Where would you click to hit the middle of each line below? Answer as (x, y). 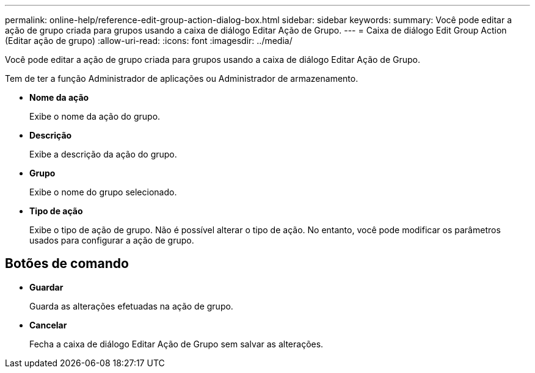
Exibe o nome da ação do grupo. (95, 116)
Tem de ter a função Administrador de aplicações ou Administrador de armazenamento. (182, 78)
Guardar (46, 287)
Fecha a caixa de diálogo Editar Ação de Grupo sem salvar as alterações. (177, 344)
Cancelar (48, 325)
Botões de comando (67, 264)
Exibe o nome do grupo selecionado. (103, 192)
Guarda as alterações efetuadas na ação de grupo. (131, 306)
